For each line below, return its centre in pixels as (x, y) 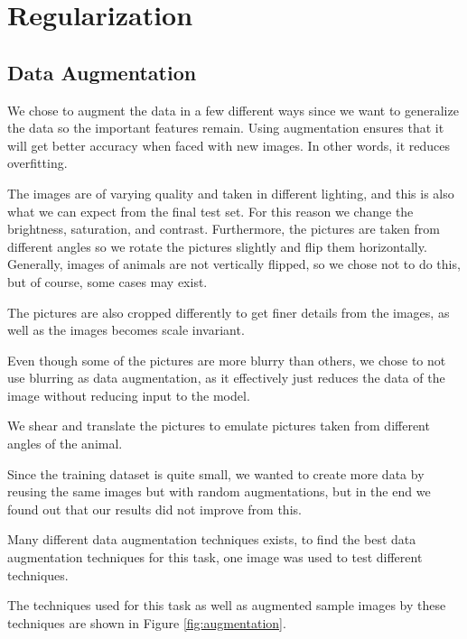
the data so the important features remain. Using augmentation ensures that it (226, 128)
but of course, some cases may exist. (107, 281)
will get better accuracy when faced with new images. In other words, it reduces (229, 145)
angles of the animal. (65, 444)
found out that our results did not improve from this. (154, 509)
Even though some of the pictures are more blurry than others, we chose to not (227, 360)
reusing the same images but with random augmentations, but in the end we (219, 491)
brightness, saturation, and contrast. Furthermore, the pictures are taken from (224, 229)
